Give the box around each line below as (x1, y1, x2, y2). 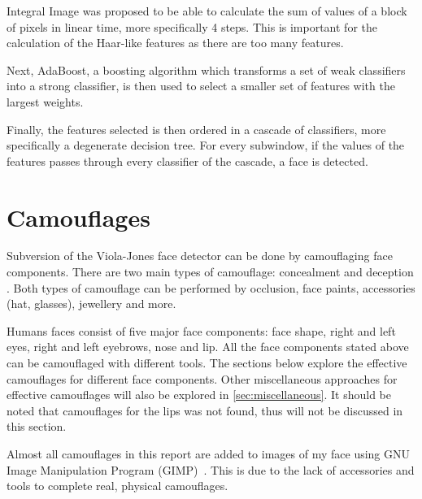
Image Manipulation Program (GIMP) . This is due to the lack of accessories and (7, 461, 415, 478)
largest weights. (7, 93, 84, 110)
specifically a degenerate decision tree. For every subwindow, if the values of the (7, 137, 405, 154)
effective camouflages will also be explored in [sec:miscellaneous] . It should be (7, 386, 391, 403)
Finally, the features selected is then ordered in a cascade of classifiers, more (7, 120, 386, 137)
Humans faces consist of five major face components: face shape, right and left (7, 322, 396, 339)
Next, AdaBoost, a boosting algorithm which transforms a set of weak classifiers (7, 61, 406, 78)
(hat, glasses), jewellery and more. (7, 295, 176, 312)
